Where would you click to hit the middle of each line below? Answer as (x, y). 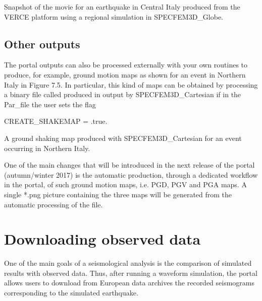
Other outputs (42, 44)
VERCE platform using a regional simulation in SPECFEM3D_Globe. (114, 16)
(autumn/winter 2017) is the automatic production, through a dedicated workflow (131, 174)
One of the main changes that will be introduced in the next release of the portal (129, 165)
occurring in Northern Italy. (47, 148)
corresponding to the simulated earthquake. (71, 293)
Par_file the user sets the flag (50, 104)
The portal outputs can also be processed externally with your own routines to (126, 65)
